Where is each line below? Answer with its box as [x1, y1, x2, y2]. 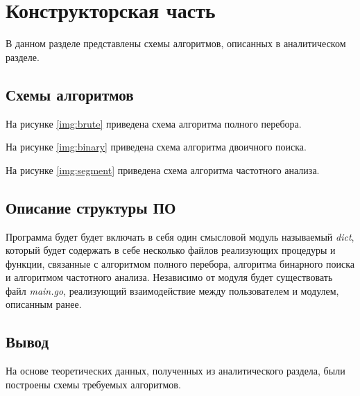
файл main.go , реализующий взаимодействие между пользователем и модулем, [6, 283, 339, 298]
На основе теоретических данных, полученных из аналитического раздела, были [6, 363, 345, 378]
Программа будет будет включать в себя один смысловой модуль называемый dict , [6, 229, 354, 243]
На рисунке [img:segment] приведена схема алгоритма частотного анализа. [6, 162, 320, 177]
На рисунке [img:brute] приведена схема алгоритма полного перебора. [6, 116, 302, 130]
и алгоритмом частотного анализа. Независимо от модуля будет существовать [6, 270, 333, 284]
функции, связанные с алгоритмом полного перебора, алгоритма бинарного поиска [6, 256, 354, 270]
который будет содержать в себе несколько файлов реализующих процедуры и [6, 243, 336, 257]
